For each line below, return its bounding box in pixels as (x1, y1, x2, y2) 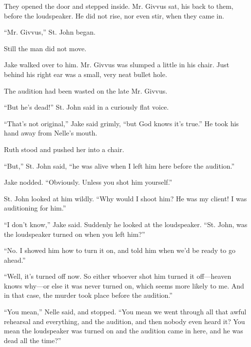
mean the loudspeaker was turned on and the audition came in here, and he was (4, 326, 243, 336)
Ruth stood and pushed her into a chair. (4, 144, 124, 154)
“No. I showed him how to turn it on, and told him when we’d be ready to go (4, 245, 235, 255)
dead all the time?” (4, 335, 61, 345)
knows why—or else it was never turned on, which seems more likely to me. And (4, 280, 244, 290)
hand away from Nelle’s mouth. (4, 128, 97, 138)
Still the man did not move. (4, 43, 87, 53)
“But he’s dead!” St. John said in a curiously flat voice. (4, 102, 169, 112)
